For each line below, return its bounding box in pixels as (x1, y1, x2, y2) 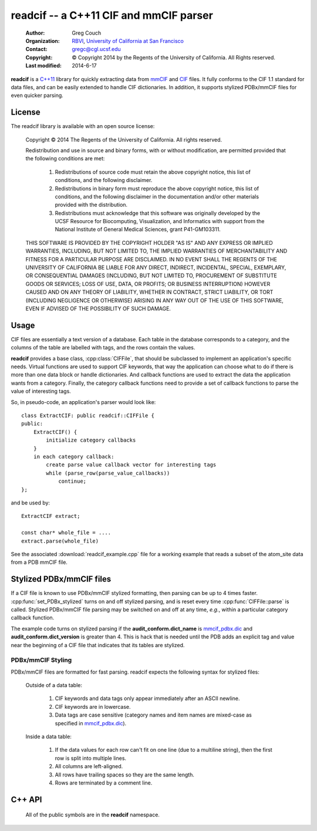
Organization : (25, 37, 60, 44)
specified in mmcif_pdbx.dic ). (55, 719, 127, 726)
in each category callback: (33, 453, 114, 460)
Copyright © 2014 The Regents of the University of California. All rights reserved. (25, 136, 222, 143)
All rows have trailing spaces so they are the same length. (55, 771, 195, 778)
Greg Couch (72, 29, 102, 36)
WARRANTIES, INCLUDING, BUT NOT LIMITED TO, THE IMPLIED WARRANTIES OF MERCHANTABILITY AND (25, 247, 288, 255)
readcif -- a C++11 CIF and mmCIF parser (11, 9, 214, 22)
